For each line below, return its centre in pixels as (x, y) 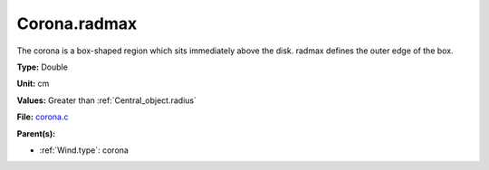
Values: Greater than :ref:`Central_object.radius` (106, 100)
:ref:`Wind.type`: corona (84, 150)
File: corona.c (43, 117)
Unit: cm (33, 84)
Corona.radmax (77, 24)
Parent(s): (36, 133)
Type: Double (42, 67)
